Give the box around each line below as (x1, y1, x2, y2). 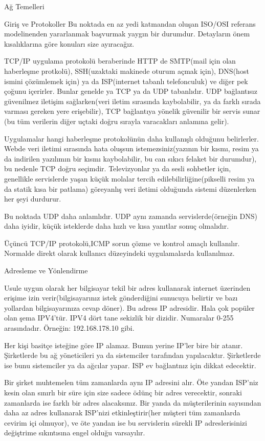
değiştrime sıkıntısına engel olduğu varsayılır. (4, 427, 145, 438)
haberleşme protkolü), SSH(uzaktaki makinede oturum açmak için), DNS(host (4, 65, 249, 76)
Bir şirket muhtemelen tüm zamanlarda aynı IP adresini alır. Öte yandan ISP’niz (4, 377, 258, 388)
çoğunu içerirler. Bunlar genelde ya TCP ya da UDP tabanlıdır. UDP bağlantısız (4, 86, 257, 96)
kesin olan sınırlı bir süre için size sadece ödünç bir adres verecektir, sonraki (4, 387, 242, 397)
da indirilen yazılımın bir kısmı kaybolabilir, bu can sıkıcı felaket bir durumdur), (4, 153, 257, 164)
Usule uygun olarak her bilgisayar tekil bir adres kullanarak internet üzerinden (4, 282, 251, 293)
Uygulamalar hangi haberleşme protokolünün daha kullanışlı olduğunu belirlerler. (4, 133, 259, 144)
